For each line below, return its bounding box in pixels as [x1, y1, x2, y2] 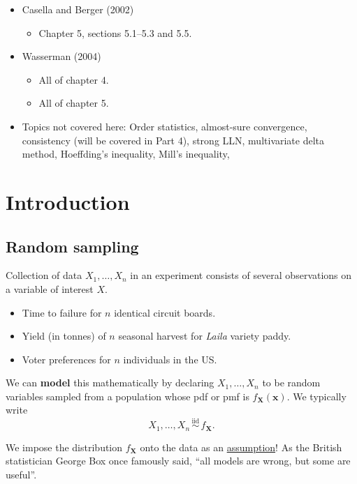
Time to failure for [22, 305, 102, 319]
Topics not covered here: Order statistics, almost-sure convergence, [22, 119, 307, 133]
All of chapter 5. [38, 96, 109, 110]
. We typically [286, 388, 347, 403]
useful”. [6, 467, 37, 481]
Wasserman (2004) [22, 49, 101, 63]
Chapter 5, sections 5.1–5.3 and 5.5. [38, 25, 192, 40]
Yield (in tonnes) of [22, 328, 106, 343]
